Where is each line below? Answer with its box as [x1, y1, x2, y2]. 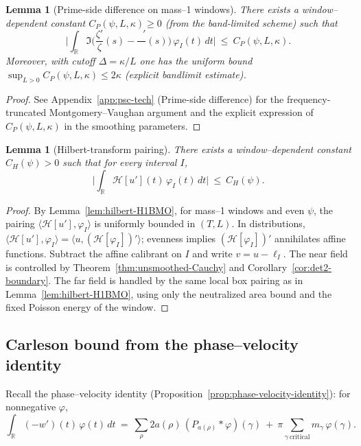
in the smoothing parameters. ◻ [64, 119, 201, 133]
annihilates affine [275, 231, 346, 245]
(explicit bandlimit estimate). [124, 67, 246, 82]
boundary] [5, 273, 49, 287]
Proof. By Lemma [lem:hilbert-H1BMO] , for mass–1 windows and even [5, 202, 305, 217]
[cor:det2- [292, 259, 331, 274]
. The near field [283, 246, 348, 260]
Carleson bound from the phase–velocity [5, 333, 299, 355]
